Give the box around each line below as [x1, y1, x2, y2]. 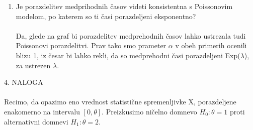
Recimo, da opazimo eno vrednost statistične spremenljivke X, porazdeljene [4, 96, 236, 107]
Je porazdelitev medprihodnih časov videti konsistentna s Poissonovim [16, 1, 233, 11]
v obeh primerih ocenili [175, 40, 247, 51]
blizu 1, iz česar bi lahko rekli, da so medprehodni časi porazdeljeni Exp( [16, 50, 240, 60]
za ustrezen [16, 60, 51, 70]
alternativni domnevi [4, 116, 68, 126]
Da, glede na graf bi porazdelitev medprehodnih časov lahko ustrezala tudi [16, 30, 246, 41]
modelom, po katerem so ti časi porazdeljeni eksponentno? [16, 11, 196, 21]
